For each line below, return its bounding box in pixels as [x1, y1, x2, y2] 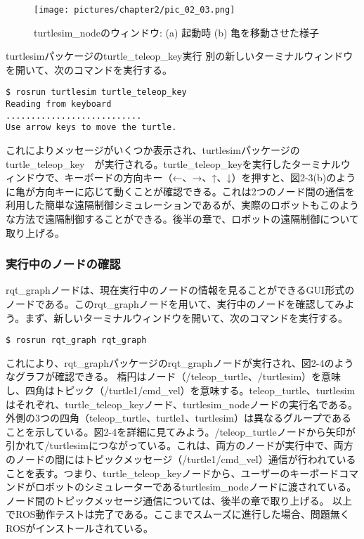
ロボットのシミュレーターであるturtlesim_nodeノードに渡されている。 [34, 479, 357, 494]
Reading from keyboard [6, 99, 112, 110]
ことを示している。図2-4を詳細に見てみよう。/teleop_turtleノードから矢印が [6, 424, 356, 439]
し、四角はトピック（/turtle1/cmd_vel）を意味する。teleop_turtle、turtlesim [6, 383, 356, 398]
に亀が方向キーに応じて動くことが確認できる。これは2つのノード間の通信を [6, 183, 355, 198]
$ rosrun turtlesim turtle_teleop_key [6, 87, 187, 98]
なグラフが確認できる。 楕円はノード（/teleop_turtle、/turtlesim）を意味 [6, 369, 342, 384]
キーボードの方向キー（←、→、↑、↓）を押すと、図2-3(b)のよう [64, 170, 356, 185]
